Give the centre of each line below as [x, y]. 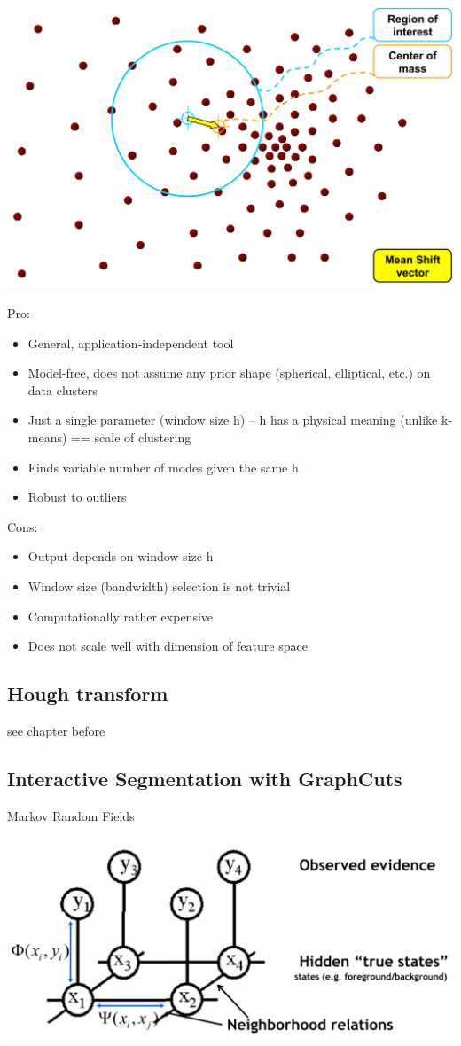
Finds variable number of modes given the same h [163, 467]
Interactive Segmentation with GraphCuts [205, 778]
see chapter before [56, 730]
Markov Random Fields [71, 815]
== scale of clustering [131, 437]
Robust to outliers [77, 497]
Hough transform [88, 694]
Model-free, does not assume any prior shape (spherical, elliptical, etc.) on [229, 373]
